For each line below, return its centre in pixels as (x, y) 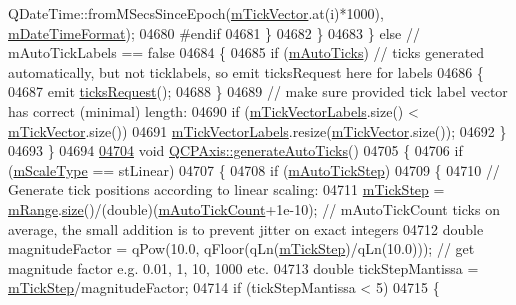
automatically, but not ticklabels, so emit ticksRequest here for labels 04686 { (246, 71)
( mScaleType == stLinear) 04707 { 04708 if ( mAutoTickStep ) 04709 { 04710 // (254, 169)
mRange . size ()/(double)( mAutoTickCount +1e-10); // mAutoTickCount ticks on (254, 208)
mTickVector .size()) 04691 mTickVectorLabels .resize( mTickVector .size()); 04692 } (257, 130)
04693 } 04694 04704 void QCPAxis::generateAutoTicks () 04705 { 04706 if (235, 150)
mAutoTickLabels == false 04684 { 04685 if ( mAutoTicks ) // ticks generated (246, 52)
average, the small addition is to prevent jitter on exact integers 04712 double (246, 228)
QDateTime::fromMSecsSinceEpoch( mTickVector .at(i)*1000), (196, 13)
